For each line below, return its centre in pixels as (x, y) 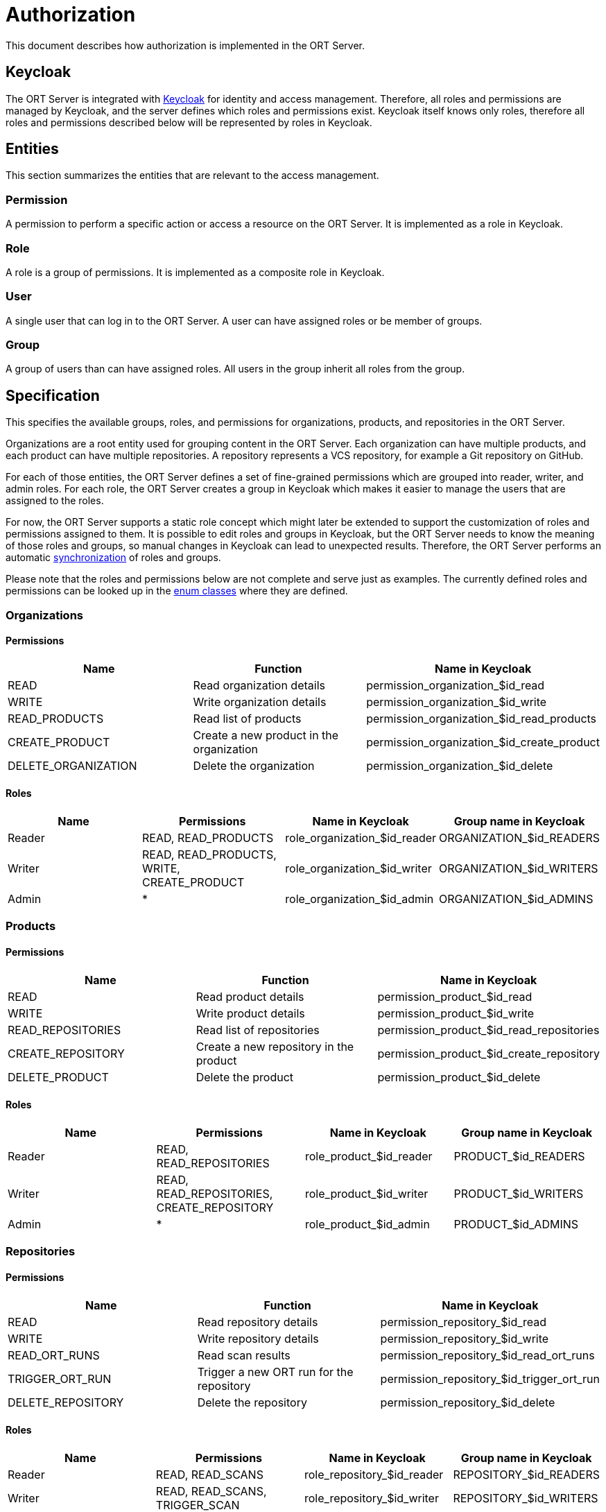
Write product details (250, 1013)
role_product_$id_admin (367, 1224)
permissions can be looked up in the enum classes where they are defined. (177, 591)
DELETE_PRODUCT (58, 1077)
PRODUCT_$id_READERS (519, 1156)
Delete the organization (254, 765)
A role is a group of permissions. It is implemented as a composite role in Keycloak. (195, 272)
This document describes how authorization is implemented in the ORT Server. (185, 45)
